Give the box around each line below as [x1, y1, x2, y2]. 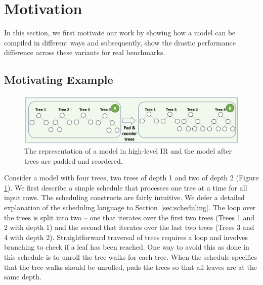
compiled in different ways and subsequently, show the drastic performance [4, 37, 236, 47]
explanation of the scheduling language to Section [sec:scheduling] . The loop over [4, 202, 256, 213]
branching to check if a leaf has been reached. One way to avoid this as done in [4, 242, 249, 252]
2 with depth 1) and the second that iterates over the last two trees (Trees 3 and [4, 222, 254, 232]
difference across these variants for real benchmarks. [4, 47, 165, 58]
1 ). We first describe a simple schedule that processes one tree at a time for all [4, 182, 247, 193]
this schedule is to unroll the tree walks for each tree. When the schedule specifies [4, 252, 257, 262]
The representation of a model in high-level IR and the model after [24, 146, 232, 156]
